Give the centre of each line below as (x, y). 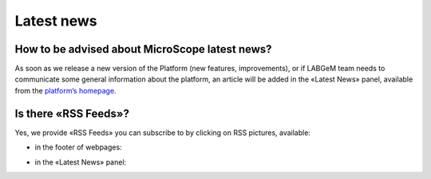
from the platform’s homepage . (65, 90)
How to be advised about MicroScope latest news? (143, 49)
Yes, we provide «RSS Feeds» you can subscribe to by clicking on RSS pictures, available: (163, 133)
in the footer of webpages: (79, 147)
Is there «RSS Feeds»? (72, 113)
